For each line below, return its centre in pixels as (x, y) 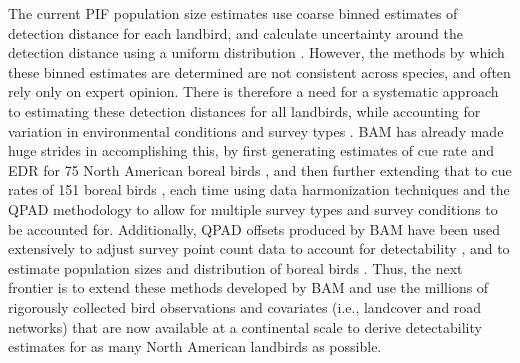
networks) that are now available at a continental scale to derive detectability (245, 326)
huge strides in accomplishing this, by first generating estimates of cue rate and (251, 150)
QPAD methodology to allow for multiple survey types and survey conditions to (253, 208)
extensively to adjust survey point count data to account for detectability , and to (259, 248)
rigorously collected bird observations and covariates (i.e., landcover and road (245, 306)
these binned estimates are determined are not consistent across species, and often (259, 71)
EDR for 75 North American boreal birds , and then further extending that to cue (260, 169)
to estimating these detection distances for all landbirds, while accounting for (244, 110)
